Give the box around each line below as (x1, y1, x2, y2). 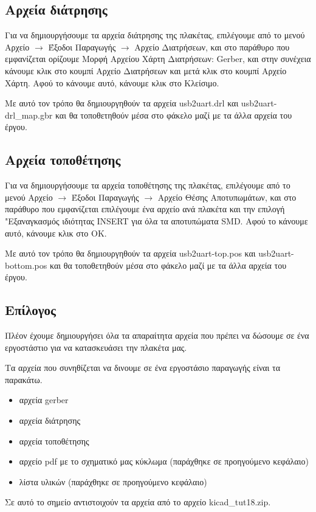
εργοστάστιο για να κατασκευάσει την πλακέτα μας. (5, 341, 187, 353)
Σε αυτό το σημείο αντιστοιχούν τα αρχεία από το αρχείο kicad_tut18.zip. (5, 496, 271, 508)
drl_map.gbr (5, 108, 53, 121)
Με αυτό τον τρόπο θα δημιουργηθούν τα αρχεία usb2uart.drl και (5, 97, 239, 109)
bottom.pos (5, 258, 47, 271)
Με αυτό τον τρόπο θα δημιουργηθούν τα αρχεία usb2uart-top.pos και (5, 247, 256, 260)
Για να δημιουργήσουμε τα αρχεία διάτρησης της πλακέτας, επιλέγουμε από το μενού (5, 29, 305, 41)
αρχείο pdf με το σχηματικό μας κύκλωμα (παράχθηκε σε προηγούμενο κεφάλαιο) (19, 455, 309, 468)
